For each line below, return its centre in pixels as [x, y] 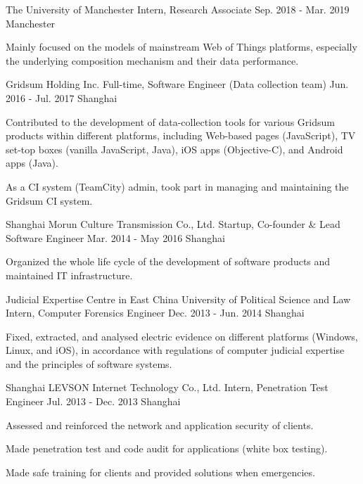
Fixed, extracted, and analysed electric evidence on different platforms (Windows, [182, 336]
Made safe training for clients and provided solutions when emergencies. [160, 472]
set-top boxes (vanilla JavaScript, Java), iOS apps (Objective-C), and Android [174, 149]
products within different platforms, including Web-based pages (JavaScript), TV [181, 135]
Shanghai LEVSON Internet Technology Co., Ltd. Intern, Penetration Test [167, 387]
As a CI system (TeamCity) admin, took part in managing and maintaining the [177, 186]
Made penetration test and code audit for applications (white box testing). [167, 448]
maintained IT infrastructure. [69, 275]
